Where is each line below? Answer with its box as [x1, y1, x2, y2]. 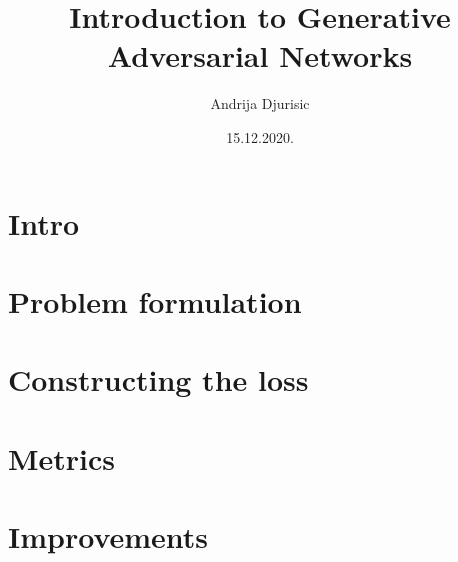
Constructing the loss [8, 359, 309, 400]
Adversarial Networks [107, 35, 413, 76]
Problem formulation [8, 280, 302, 321]
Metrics [8, 437, 116, 478]
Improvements [8, 516, 209, 556]
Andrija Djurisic [210, 93, 310, 114]
